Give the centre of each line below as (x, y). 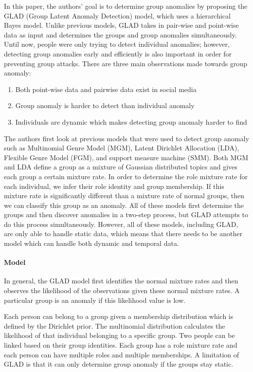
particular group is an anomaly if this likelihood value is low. (95, 300)
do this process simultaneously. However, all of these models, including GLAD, (121, 224)
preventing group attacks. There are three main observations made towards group (126, 63)
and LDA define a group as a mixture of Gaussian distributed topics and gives (121, 167)
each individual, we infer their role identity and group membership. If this (114, 186)
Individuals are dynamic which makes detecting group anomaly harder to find (131, 121)
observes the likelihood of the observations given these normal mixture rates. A (122, 290)
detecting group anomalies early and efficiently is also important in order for (118, 53)
